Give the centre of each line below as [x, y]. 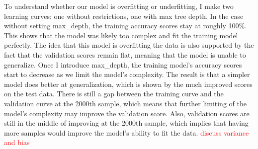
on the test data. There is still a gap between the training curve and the [114, 94]
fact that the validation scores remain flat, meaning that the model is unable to [125, 54]
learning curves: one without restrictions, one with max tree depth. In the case [124, 16]
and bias [17, 142]
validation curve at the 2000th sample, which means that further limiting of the [125, 103]
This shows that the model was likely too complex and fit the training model [121, 35]
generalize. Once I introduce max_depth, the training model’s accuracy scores [123, 64]
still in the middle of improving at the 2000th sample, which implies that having [126, 123]
